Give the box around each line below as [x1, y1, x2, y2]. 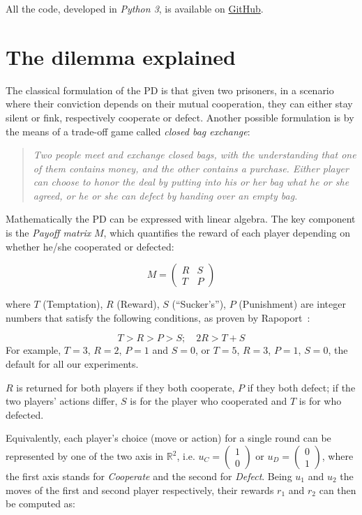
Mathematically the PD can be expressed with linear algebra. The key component [6, 211, 356, 226]
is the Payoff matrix [6, 225, 91, 240]
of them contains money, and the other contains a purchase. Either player [33, 161, 349, 175]
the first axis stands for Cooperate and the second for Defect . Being [6, 469, 292, 483]
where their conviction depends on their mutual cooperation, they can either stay [6, 96, 353, 111]
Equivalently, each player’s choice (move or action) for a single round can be [6, 431, 331, 445]
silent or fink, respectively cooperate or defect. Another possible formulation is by [6, 110, 354, 124]
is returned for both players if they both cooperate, [16, 380, 235, 394]
